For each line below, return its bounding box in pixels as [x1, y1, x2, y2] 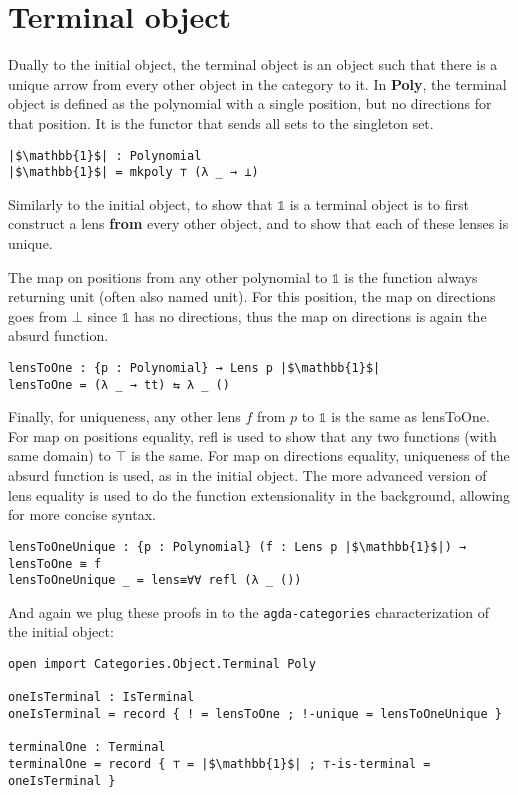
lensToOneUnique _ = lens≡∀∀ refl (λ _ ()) [8, 573, 302, 588]
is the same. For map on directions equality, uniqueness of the [130, 445, 510, 466]
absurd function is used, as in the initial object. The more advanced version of [8, 465, 487, 486]
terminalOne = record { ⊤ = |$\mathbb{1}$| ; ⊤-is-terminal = [8, 757, 431, 771]
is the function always [344, 266, 478, 287]
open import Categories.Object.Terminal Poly [8, 657, 316, 672]
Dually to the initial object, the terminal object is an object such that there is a [8, 54, 498, 75]
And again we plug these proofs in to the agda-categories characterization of [8, 601, 490, 622]
